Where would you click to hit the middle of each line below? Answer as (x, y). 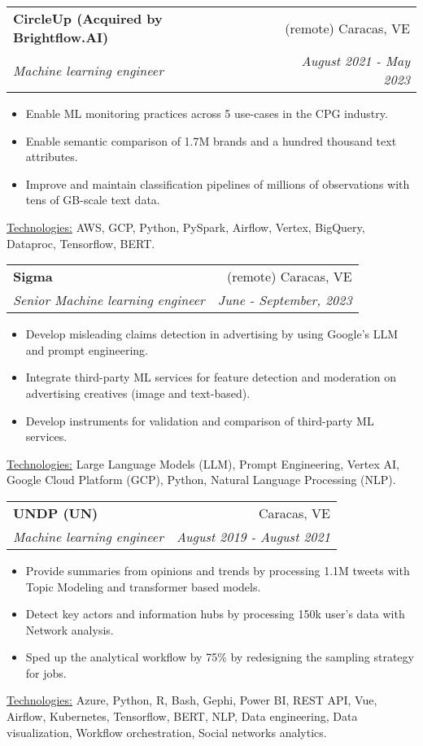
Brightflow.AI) (61, 37)
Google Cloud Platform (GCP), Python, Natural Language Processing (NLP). (201, 480)
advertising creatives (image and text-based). (138, 393)
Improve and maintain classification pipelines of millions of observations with (218, 183)
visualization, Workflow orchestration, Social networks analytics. (167, 732)
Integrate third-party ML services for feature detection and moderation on (211, 377)
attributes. (52, 157)
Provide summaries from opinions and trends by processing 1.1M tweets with (218, 570)
